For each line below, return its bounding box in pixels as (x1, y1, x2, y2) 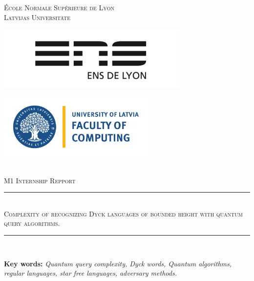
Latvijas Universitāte (4, 12, 71, 22)
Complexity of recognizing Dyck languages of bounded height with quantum (4, 208, 243, 218)
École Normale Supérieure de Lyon (4, 2, 114, 12)
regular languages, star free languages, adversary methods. (4, 268, 177, 278)
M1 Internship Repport (4, 175, 76, 185)
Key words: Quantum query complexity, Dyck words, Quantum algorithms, (4, 258, 232, 268)
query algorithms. (4, 218, 60, 228)
